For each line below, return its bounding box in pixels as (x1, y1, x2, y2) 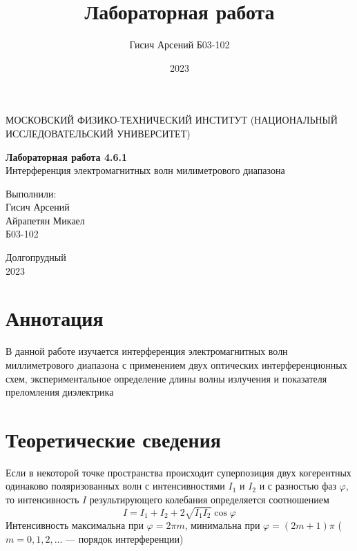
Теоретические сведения (6, 425, 221, 453)
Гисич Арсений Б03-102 (129, 37, 230, 52)
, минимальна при (184, 518, 260, 532)
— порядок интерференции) (66, 531, 184, 545)
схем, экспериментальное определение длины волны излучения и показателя (6, 371, 327, 385)
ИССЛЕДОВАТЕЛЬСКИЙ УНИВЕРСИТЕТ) (6, 126, 191, 140)
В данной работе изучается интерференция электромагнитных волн (6, 344, 288, 358)
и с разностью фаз (259, 478, 336, 493)
